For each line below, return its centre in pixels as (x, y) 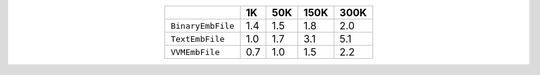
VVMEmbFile (195, 51)
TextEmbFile (197, 38)
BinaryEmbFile (202, 25)
